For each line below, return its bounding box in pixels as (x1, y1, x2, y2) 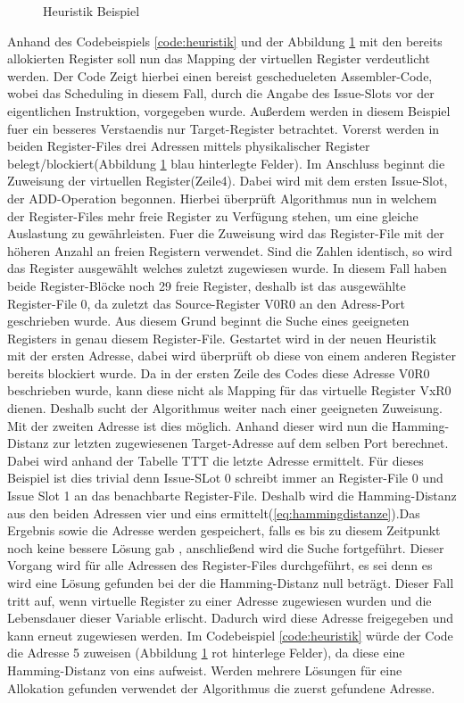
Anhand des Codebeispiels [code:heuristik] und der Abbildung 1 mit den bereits (7, 31, 443, 50)
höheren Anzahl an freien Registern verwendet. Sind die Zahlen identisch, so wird (7, 241, 452, 260)
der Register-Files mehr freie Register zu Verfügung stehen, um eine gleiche (7, 206, 418, 225)
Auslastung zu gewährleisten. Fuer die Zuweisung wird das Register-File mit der (7, 224, 444, 243)
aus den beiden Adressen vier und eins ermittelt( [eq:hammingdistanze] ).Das (7, 503, 420, 522)
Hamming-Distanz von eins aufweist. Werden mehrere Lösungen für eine (7, 660, 402, 679)
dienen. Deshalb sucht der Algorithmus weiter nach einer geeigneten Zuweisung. (7, 399, 443, 418)
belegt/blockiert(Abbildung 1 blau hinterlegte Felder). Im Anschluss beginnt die (7, 153, 445, 172)
